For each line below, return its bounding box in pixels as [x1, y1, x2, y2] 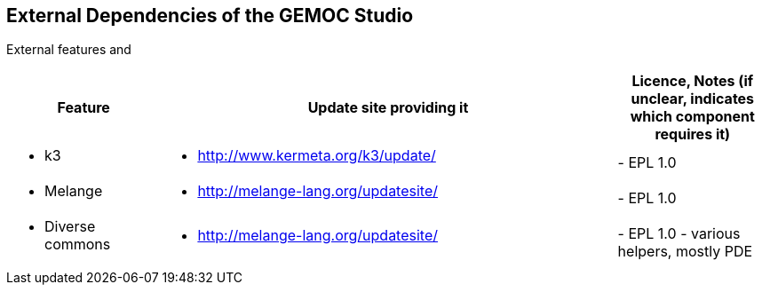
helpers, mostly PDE [617, 242, 753, 261]
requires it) [655, 125, 731, 144]
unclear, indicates [631, 90, 755, 108]
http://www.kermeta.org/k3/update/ [197, 146, 436, 165]
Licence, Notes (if [631, 72, 754, 91]
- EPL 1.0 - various [617, 225, 741, 243]
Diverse [44, 217, 96, 236]
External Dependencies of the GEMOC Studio [6, 4, 414, 27]
